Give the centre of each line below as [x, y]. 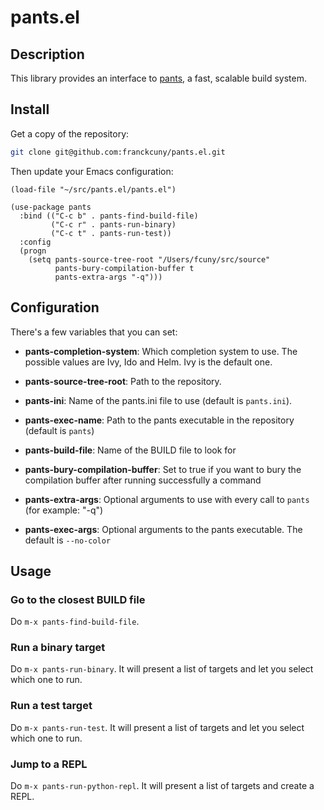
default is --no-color [68, 540]
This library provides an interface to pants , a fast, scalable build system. [159, 78]
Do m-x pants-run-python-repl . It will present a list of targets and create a [162, 786]
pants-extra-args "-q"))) [108, 277]
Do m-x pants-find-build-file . [75, 622]
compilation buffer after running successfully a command [143, 480]
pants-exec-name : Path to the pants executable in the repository [159, 420]
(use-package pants [51, 207]
